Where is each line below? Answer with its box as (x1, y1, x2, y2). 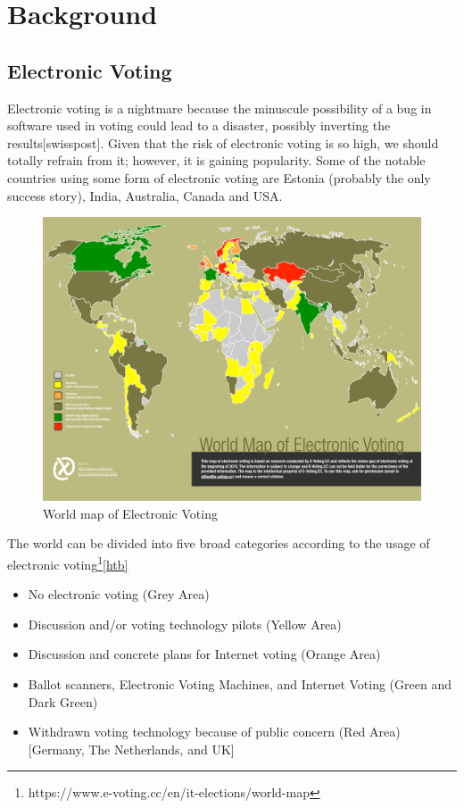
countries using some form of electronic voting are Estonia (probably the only (7, 168, 431, 187)
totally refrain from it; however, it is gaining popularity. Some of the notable (7, 151, 426, 170)
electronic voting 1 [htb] (7, 552, 128, 573)
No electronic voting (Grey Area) (28, 585, 210, 604)
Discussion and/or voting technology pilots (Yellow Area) (28, 614, 342, 633)
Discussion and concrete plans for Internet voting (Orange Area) (28, 645, 381, 663)
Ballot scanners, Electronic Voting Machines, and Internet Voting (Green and (28, 674, 452, 693)
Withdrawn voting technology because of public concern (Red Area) (28, 722, 401, 741)
